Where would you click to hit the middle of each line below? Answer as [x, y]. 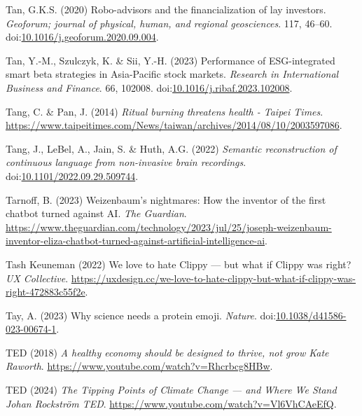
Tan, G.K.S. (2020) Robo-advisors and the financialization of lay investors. [166, 9]
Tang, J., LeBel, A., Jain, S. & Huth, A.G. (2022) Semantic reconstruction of [171, 148]
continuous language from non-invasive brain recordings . [126, 162]
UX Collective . [37, 278]
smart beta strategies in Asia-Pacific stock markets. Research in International [172, 74]
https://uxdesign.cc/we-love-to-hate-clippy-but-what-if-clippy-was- [214, 278]
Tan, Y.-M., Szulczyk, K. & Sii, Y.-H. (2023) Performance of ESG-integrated [170, 60]
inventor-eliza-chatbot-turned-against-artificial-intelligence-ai [135, 241]
